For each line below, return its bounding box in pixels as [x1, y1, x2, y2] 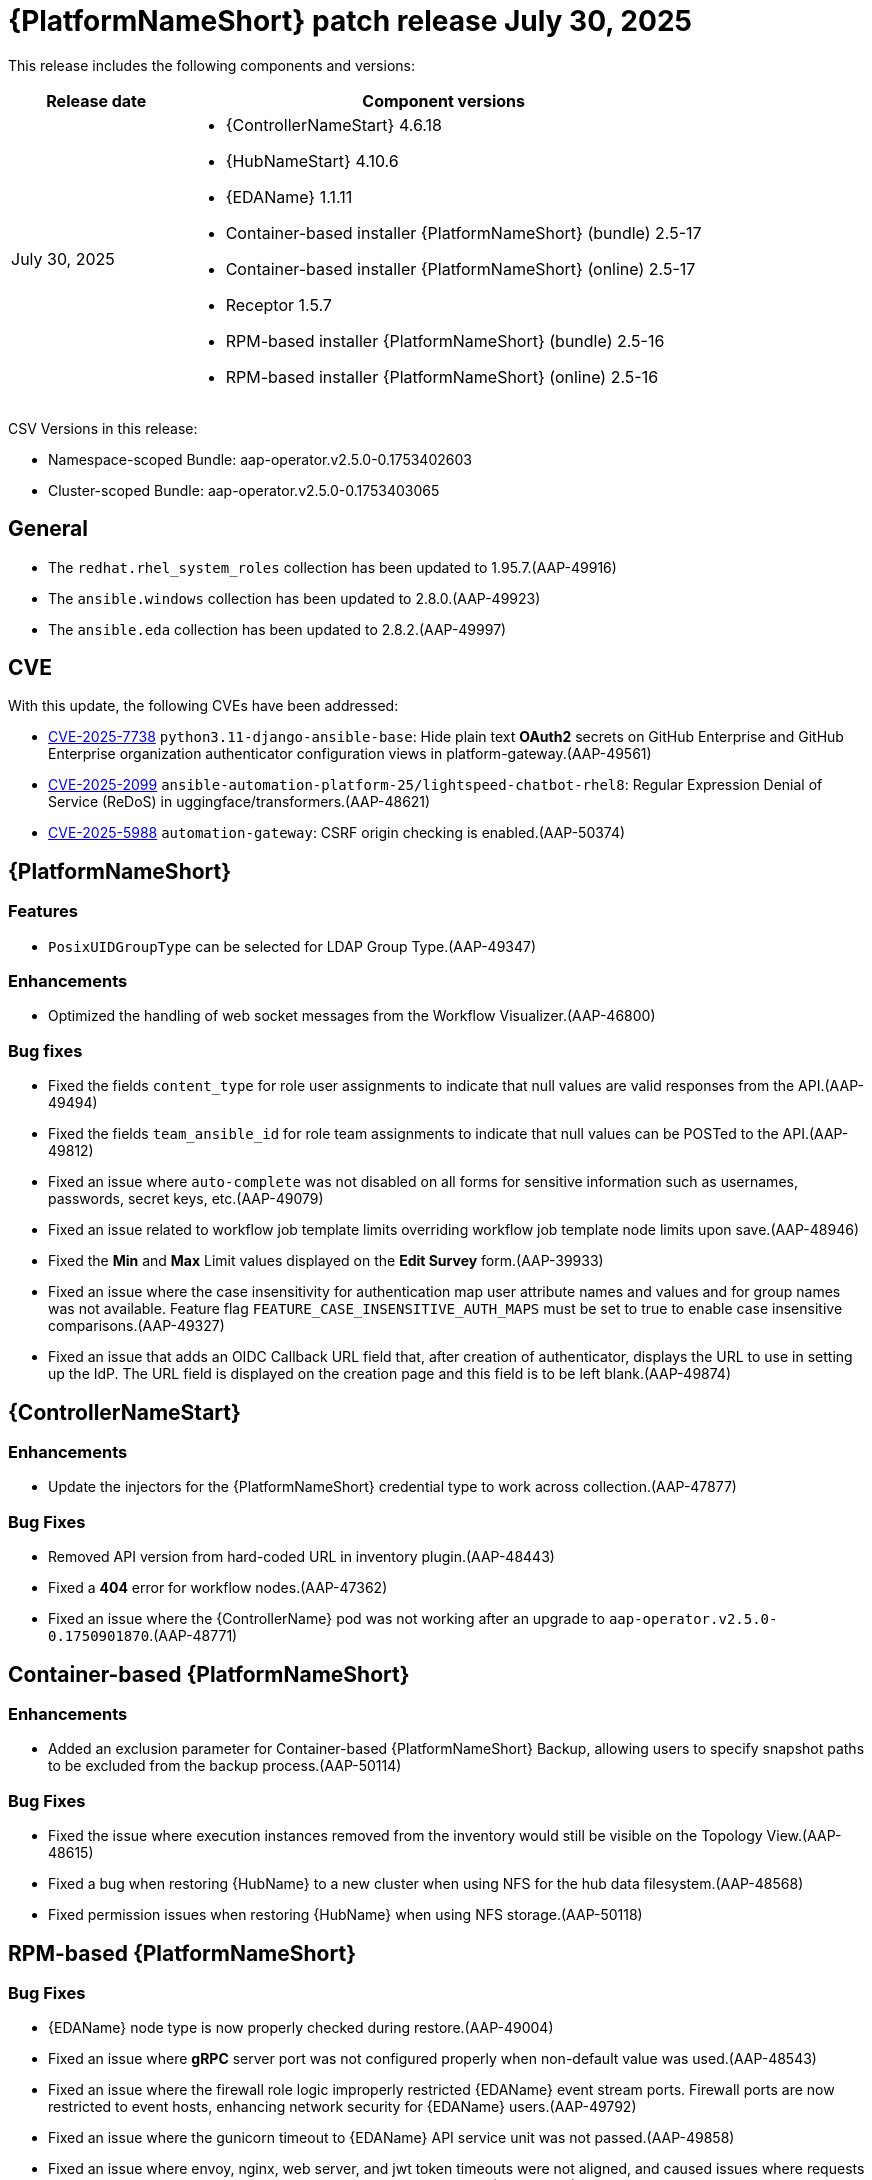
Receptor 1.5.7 [225, 294, 332, 315]
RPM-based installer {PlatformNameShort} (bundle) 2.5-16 [225, 330, 665, 351]
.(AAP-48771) [149, 1627, 238, 1645]
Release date [46, 90, 147, 111]
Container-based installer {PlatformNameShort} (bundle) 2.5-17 [225, 222, 702, 243]
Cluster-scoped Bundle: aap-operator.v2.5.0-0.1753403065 [48, 481, 440, 499]
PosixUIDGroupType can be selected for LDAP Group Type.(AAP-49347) [48, 937, 537, 955]
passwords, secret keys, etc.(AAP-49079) [48, 1190, 324, 1208]
